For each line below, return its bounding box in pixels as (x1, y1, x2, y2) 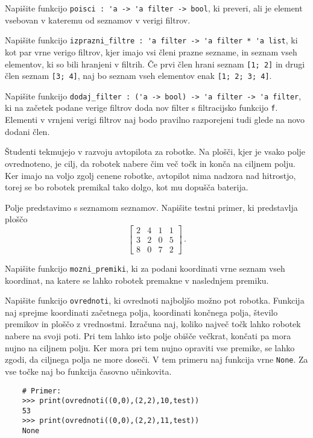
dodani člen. (5, 125, 50, 137)
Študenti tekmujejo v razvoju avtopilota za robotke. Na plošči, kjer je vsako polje (5, 145, 306, 158)
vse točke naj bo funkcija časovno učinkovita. (5, 364, 172, 377)
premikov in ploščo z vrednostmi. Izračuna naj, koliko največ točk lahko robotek (5, 318, 301, 330)
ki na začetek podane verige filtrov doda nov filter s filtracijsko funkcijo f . (5, 101, 278, 114)
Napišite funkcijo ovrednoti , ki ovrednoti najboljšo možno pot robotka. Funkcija (5, 294, 305, 307)
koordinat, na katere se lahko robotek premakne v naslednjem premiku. (5, 274, 269, 286)
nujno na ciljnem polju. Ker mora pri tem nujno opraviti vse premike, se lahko (5, 341, 295, 354)
